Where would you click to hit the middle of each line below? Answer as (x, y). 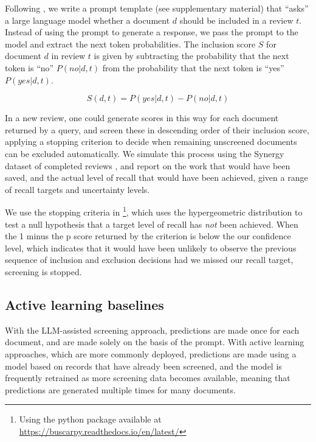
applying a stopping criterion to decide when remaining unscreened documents (151, 142)
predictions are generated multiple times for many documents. (120, 389)
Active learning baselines (84, 304)
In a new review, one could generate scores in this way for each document (142, 118)
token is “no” (29, 67)
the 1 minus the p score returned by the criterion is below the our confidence (148, 236)
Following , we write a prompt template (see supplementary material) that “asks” (157, 8)
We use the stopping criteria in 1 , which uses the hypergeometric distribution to (154, 211)
